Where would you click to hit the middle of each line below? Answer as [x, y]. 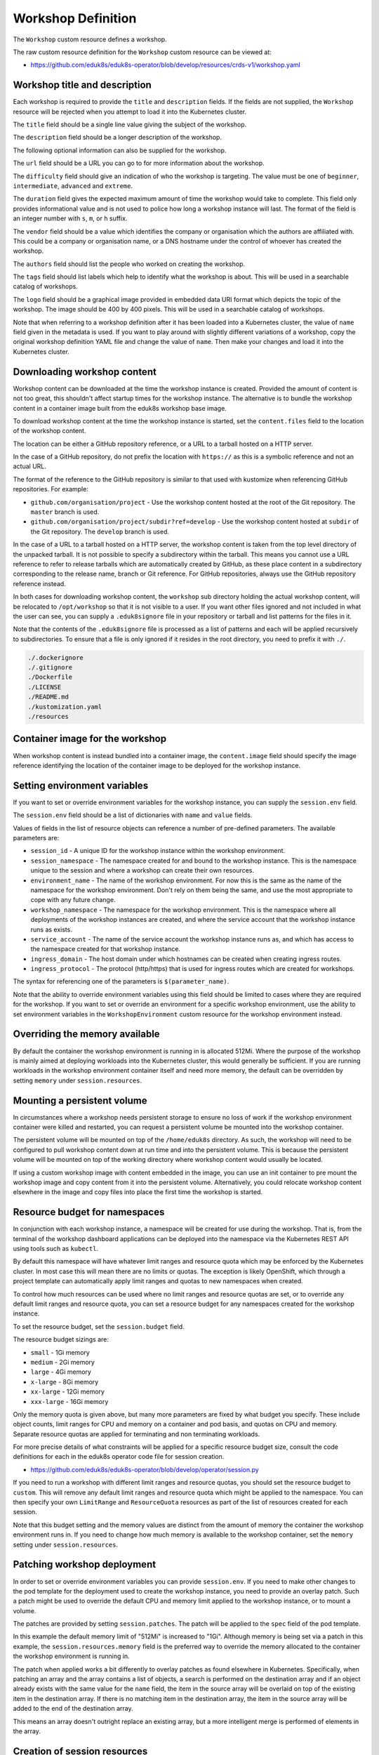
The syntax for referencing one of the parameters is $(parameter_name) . [121, 981]
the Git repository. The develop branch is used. [100, 531]
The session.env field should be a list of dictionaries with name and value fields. [133, 815]
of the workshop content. [49, 431]
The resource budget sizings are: [61, 1339]
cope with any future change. [73, 900]
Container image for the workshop [90, 739]
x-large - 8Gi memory [65, 1382]
